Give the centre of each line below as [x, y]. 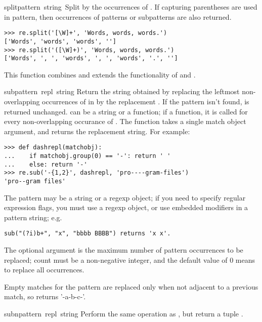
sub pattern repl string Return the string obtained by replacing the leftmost [122, 91]
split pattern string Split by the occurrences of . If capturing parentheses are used [131, 7]
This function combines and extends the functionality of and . [100, 74]
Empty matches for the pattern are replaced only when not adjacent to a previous [131, 286]
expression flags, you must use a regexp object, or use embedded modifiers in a [126, 207]
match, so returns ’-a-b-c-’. [45, 296]
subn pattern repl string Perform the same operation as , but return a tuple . [124, 314]
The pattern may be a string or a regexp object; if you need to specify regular [125, 197]
